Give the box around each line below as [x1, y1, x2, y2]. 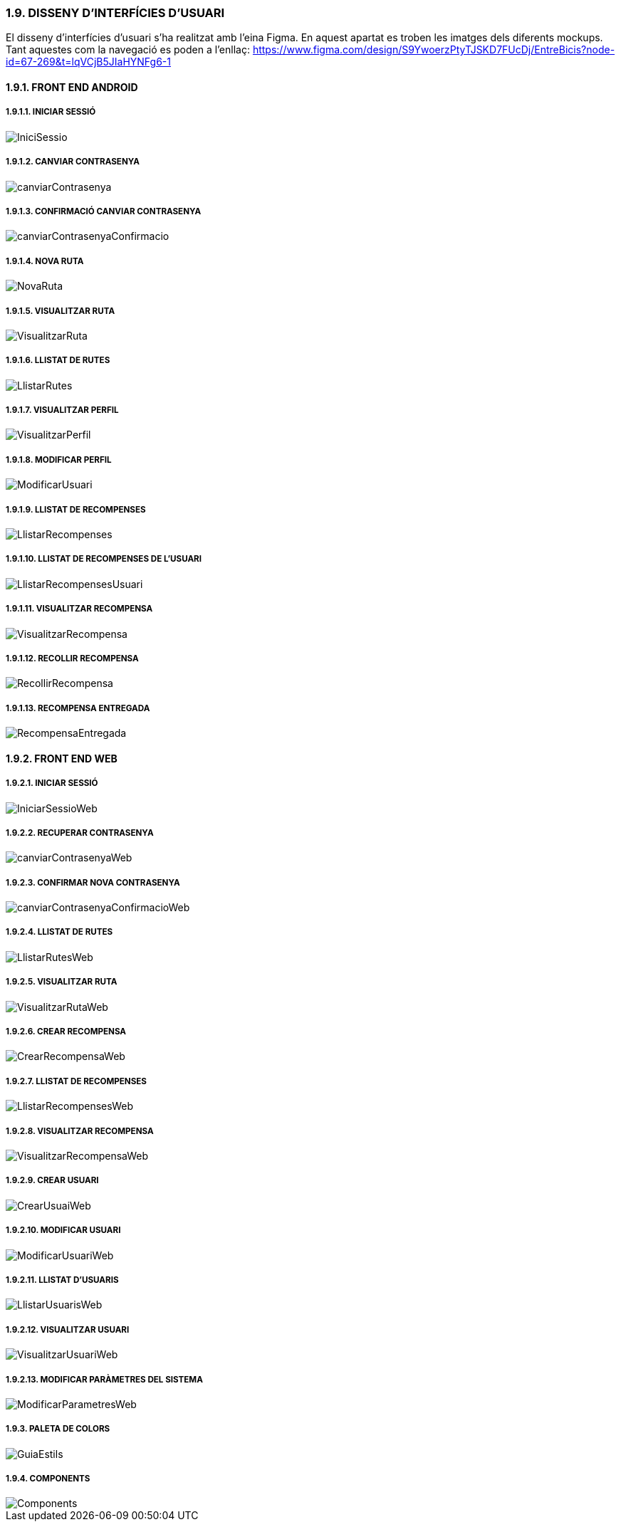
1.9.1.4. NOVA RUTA [6, 256, 84, 266]
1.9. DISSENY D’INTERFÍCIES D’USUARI [6, 6, 225, 20]
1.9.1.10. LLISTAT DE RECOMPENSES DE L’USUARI [6, 554, 202, 565]
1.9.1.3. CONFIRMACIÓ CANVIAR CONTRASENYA [6, 206, 202, 216]
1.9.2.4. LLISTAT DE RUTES [6, 927, 113, 938]
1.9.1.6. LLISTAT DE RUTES [6, 355, 110, 366]
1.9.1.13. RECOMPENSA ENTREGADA [6, 703, 150, 713]
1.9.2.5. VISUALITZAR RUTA [6, 977, 118, 987]
